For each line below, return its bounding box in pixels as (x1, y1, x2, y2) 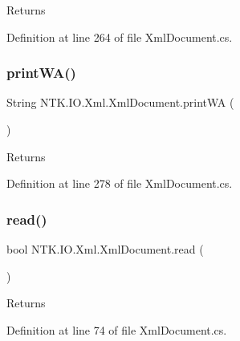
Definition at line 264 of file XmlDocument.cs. (6, 28, 233, 45)
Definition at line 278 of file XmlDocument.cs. (6, 175, 233, 192)
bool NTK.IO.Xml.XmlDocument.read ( (6, 241, 204, 257)
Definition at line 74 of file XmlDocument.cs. (6, 321, 227, 338)
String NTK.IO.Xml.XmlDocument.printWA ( (6, 94, 234, 111)
